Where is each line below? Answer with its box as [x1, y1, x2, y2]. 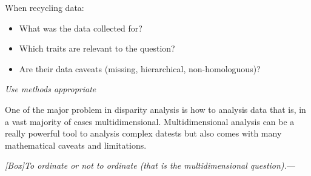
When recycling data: [5, 1, 84, 13]
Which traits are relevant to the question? [19, 42, 175, 55]
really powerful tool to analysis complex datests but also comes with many [5, 127, 282, 140]
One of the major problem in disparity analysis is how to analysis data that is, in [5, 103, 306, 115]
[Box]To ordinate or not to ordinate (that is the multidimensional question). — [5, 159, 295, 172]
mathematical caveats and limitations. [5, 138, 147, 151]
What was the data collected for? [19, 21, 142, 34]
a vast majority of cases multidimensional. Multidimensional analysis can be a [5, 115, 295, 127]
